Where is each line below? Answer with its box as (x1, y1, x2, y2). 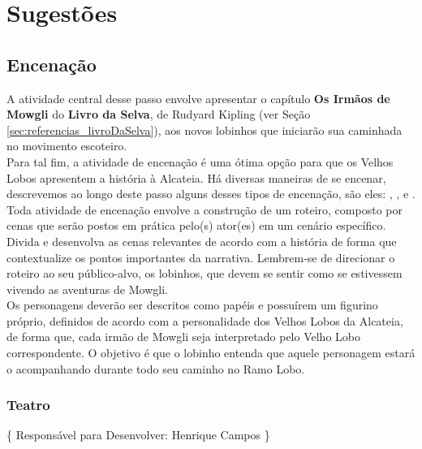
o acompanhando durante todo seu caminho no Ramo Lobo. (6, 360, 305, 377)
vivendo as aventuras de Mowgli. (6, 280, 168, 297)
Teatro (6, 395, 50, 415)
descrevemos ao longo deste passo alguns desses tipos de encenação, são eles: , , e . (6, 185, 416, 202)
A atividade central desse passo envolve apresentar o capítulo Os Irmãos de (6, 89, 390, 106)
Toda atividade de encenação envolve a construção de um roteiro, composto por (6, 201, 403, 218)
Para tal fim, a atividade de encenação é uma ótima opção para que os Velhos (6, 153, 394, 170)
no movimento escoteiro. (6, 137, 127, 154)
